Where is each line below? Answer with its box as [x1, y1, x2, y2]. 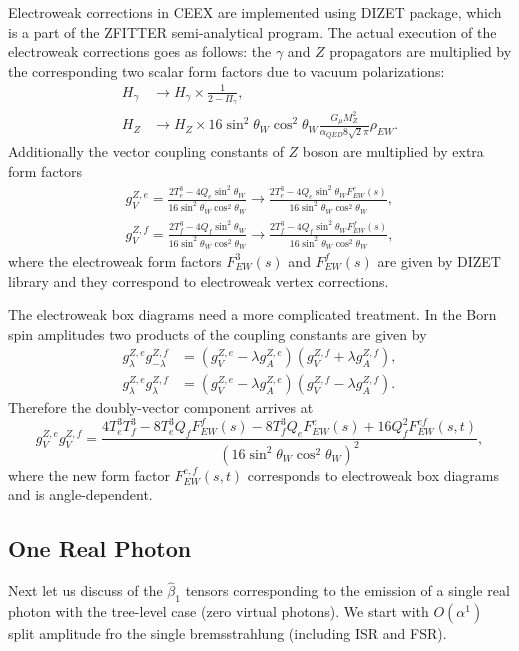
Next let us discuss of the [8, 580, 163, 601]
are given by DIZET [377, 250, 501, 271]
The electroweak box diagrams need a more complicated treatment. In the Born [8, 304, 497, 325]
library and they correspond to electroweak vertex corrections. [8, 270, 389, 291]
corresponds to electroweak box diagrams [247, 464, 500, 485]
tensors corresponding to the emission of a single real [185, 580, 510, 601]
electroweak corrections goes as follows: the [8, 41, 272, 62]
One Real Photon [8, 533, 192, 564]
